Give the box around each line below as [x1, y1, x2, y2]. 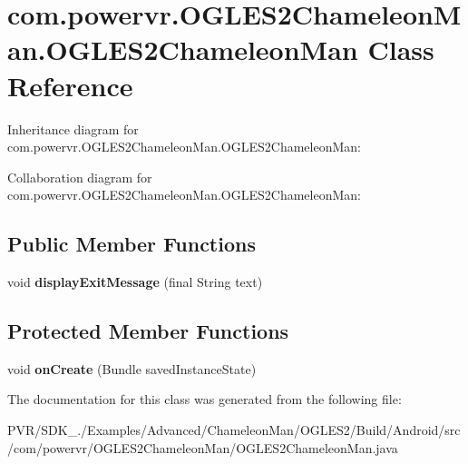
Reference [7, 66, 133, 104]
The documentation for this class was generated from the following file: [7, 390, 402, 409]
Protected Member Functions [7, 317, 289, 345]
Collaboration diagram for [7, 167, 152, 186]
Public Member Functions [7, 230, 256, 258]
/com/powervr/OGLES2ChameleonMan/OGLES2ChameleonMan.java [7, 438, 398, 457]
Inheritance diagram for [7, 119, 139, 138]
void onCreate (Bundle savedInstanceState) [7, 359, 257, 378]
